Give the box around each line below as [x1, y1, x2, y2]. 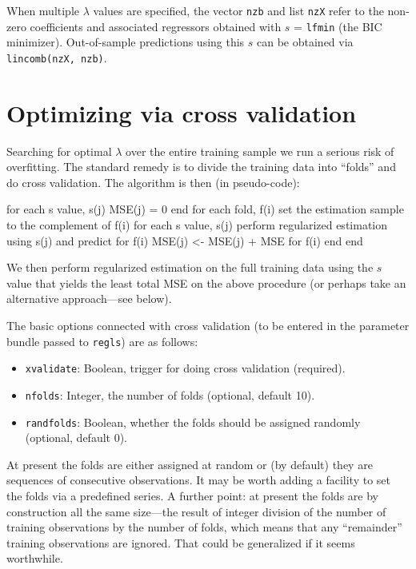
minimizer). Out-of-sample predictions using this [6, 34, 245, 50]
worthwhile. [6, 550, 63, 567]
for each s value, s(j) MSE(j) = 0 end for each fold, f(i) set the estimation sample [6, 201, 404, 217]
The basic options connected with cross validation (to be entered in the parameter [6, 317, 410, 334]
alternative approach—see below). [6, 290, 172, 307]
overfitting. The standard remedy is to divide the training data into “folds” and [6, 158, 396, 175]
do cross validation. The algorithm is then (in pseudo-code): [6, 173, 300, 190]
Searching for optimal [6, 142, 112, 159]
